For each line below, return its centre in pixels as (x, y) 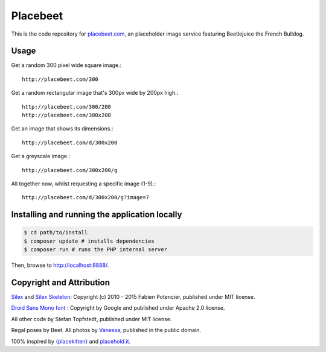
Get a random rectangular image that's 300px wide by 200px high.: (95, 93)
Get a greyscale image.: (41, 156)
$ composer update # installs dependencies (89, 241)
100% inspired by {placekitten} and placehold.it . (71, 341)
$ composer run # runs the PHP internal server (95, 250)
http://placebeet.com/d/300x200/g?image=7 (86, 197)
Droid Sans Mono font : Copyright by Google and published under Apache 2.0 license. (118, 308)
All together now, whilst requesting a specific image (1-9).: (84, 184)
